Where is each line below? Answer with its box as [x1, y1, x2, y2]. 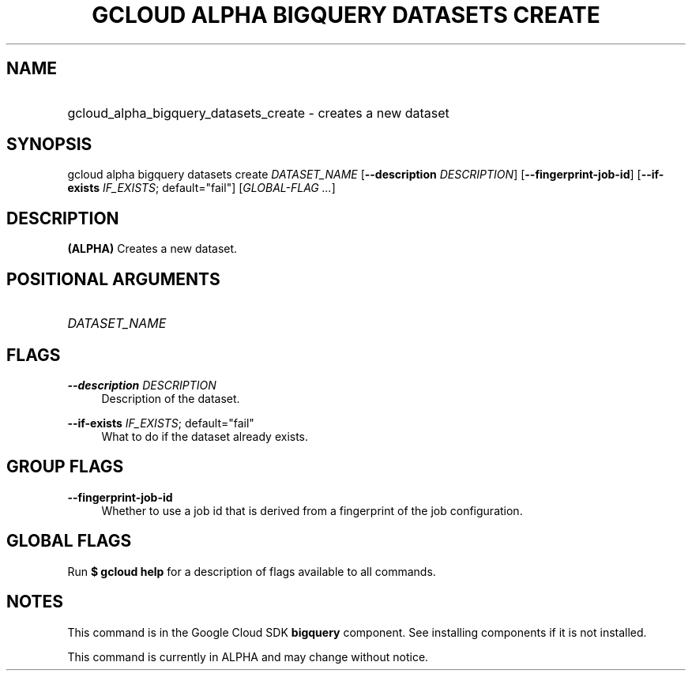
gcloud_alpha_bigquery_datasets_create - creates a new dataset [67, 104, 449, 121]
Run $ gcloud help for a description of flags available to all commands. [67, 564, 436, 578]
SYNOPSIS [6, 134, 92, 155]
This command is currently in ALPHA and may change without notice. [67, 649, 429, 664]
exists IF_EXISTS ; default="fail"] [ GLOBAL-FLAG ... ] [67, 181, 336, 195]
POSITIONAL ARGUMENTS [6, 269, 220, 289]
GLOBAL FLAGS [6, 531, 132, 551]
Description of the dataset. [101, 391, 240, 405]
